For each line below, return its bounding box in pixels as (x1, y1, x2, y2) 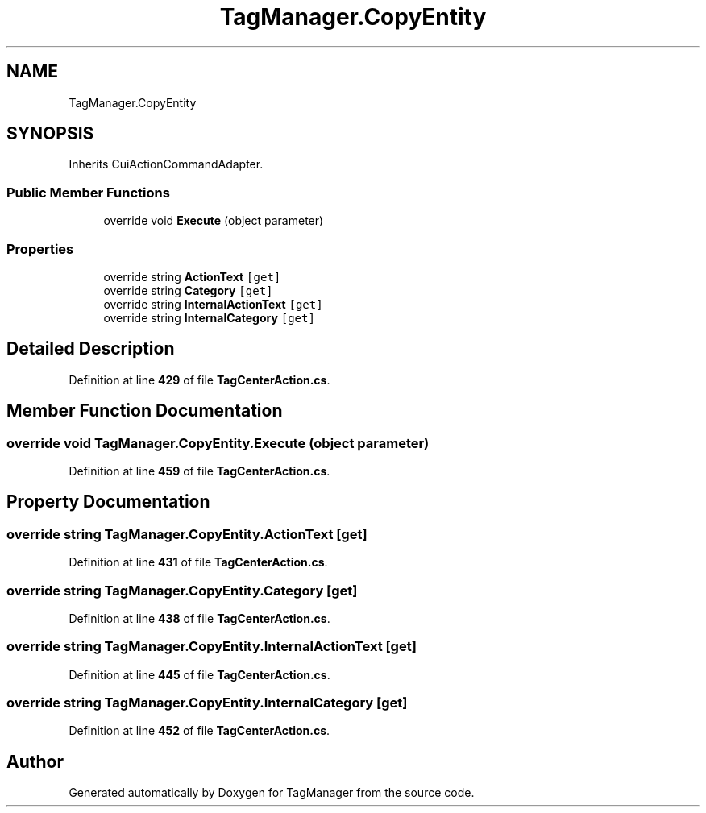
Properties (6, 240, 74, 257)
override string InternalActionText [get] (103, 297, 323, 311)
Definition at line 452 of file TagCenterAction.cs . (69, 724, 330, 738)
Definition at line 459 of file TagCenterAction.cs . (69, 464, 330, 478)
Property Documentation (6, 492, 210, 512)
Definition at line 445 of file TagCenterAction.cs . (69, 667, 330, 682)
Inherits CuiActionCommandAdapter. (69, 157, 264, 172)
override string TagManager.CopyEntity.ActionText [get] (6, 525, 368, 542)
